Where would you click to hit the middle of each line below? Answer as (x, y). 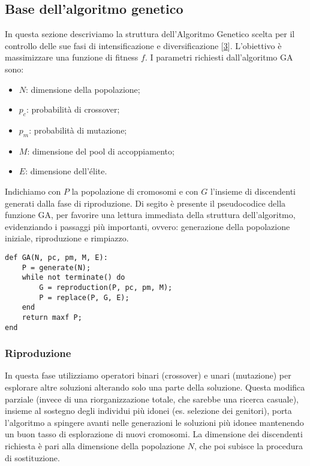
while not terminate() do (73, 278)
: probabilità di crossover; (73, 109)
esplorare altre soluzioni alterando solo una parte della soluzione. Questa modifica (155, 387)
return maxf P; (52, 317)
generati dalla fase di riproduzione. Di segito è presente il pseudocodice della (145, 203)
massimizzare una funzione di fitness (72, 57)
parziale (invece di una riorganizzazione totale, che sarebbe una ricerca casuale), (152, 399)
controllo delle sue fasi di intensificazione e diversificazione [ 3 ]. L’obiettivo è (143, 45)
